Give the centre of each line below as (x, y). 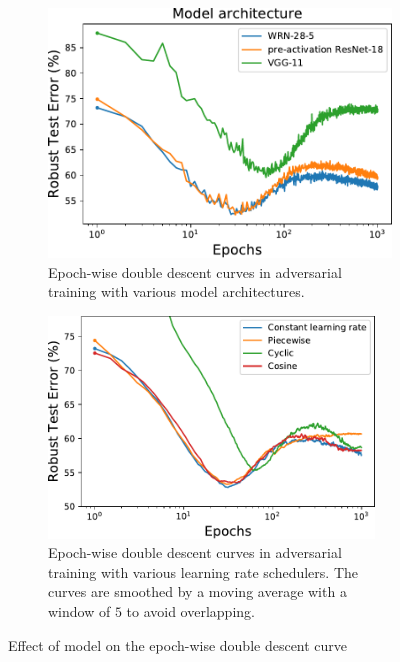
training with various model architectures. (176, 291)
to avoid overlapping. (190, 611)
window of (79, 611)
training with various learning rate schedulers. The (203, 571)
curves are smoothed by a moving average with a (197, 591)
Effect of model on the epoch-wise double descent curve (178, 644)
